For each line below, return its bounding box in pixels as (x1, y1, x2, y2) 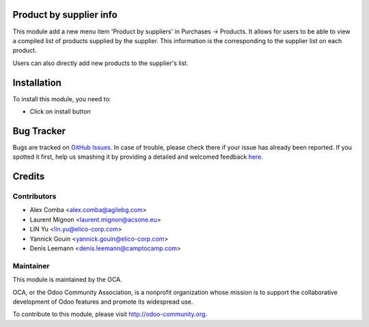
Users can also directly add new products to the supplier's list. (12, 59, 189, 67)
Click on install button (29, 107, 92, 116)
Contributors (12, 192, 57, 201)
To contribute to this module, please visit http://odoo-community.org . (12, 310, 208, 318)
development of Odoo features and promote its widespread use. (12, 298, 193, 306)
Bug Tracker (12, 125, 66, 137)
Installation (12, 77, 61, 88)
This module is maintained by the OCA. (12, 276, 122, 284)
